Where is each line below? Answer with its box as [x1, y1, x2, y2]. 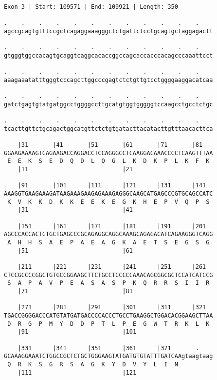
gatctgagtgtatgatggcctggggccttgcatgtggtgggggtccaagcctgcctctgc [4, 100, 213, 108]
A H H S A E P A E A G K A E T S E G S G [7, 239, 210, 246]
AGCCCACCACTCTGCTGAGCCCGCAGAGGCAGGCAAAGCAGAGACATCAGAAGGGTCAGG [4, 231, 213, 238]
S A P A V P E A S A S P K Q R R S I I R [7, 280, 210, 287]
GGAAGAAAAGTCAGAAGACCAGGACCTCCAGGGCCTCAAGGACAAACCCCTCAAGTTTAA [4, 149, 213, 157]
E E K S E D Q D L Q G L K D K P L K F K [7, 158, 210, 165]
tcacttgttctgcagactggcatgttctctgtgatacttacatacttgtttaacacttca [4, 125, 213, 132]
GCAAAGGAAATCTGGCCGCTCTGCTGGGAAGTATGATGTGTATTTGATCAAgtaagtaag [4, 353, 213, 360]
